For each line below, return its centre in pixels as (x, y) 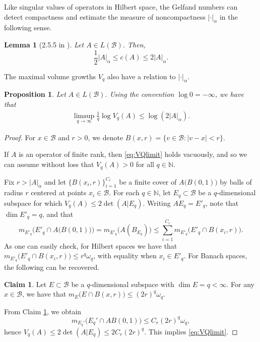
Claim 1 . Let (25, 284)
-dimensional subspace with (132, 284)
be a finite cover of (148, 181)
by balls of (236, 181)
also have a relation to (141, 76)
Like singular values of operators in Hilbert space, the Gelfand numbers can (121, 7)
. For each (124, 192)
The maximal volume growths (50, 76)
